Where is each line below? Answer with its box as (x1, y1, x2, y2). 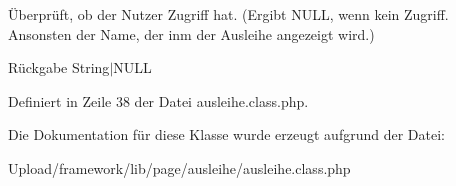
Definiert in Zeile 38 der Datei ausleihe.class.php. (8, 90, 309, 111)
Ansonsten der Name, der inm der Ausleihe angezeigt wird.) (8, 23, 375, 44)
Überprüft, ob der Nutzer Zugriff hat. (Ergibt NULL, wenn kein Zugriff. (8, 4, 449, 24)
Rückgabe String (8, 57, 110, 78)
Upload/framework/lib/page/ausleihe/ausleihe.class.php (8, 157, 351, 178)
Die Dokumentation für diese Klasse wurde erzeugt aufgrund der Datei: (8, 124, 445, 145)
